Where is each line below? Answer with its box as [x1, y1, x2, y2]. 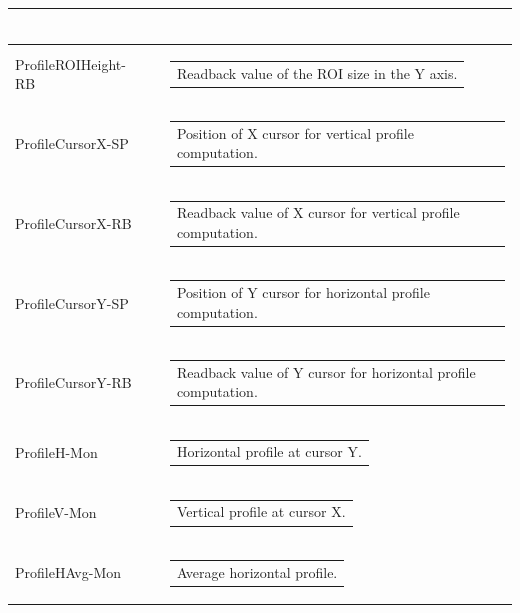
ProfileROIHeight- [15, 53, 126, 74]
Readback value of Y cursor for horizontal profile [176, 361, 476, 382]
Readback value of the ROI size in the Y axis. [176, 62, 458, 83]
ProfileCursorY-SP [15, 292, 129, 313]
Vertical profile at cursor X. [176, 501, 346, 522]
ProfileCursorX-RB [15, 212, 132, 233]
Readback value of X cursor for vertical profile [176, 202, 460, 223]
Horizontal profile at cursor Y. [176, 441, 362, 462]
